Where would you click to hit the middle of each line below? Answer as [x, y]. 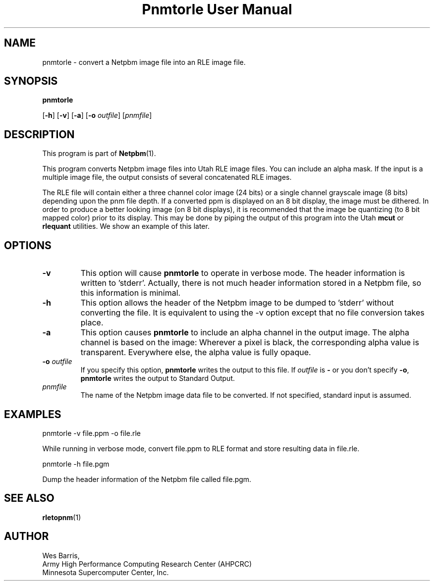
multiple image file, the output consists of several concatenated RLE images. [167, 177]
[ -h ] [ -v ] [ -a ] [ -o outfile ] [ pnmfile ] [97, 115]
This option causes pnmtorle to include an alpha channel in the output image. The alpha [245, 333]
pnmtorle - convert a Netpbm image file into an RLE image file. [144, 62]
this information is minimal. [131, 293]
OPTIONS [28, 245]
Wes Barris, [61, 555]
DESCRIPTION [39, 134]
